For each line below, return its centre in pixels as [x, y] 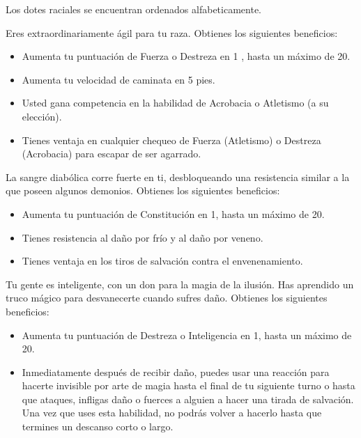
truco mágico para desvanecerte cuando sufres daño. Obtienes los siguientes [167, 298]
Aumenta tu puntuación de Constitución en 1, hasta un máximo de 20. [173, 213]
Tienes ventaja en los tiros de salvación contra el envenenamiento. [162, 261]
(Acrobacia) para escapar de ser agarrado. [112, 154]
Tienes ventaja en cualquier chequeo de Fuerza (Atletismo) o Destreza [171, 140]
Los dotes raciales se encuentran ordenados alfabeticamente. [133, 9]
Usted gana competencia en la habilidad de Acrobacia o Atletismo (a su [175, 103]
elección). [42, 116]
